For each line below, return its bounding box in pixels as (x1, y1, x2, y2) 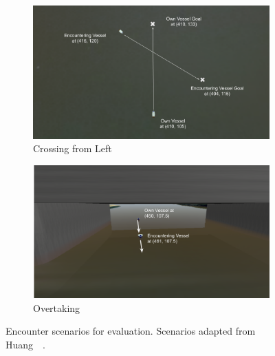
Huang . (5, 337, 45, 351)
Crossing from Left (33, 141, 112, 156)
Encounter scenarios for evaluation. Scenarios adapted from (5, 324, 256, 338)
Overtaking (33, 300, 80, 315)
